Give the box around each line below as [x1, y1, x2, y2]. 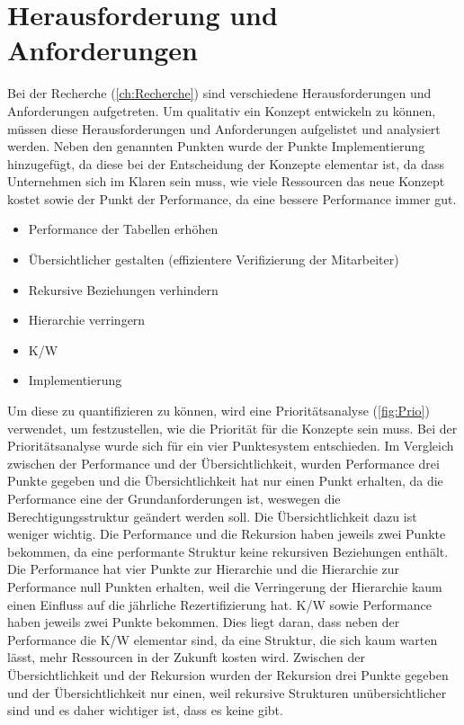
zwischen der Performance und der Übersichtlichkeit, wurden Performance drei [7, 453, 440, 472]
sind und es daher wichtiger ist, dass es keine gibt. [7, 701, 283, 720]
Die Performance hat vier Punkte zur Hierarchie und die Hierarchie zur [7, 559, 400, 578]
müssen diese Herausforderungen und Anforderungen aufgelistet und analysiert [7, 119, 441, 138]
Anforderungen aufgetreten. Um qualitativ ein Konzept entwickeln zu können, [7, 101, 436, 120]
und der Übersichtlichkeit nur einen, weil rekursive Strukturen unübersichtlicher [7, 683, 447, 702]
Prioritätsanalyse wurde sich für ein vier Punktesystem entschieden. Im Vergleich [7, 436, 454, 455]
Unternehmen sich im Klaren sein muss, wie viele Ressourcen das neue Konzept [7, 172, 445, 191]
